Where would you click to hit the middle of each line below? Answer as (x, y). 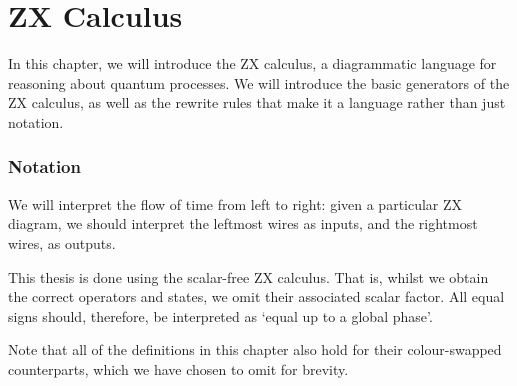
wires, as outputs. (62, 242)
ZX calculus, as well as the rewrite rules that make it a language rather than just (257, 102)
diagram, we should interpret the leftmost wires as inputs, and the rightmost (243, 223)
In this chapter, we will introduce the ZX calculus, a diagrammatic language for (252, 63)
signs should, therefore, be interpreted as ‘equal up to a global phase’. (220, 315)
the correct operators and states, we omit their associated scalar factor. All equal (256, 296)
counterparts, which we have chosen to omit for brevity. (178, 368)
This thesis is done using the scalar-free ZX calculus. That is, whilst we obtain (248, 276)
